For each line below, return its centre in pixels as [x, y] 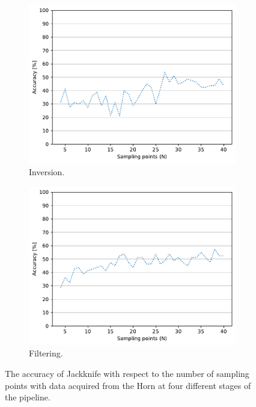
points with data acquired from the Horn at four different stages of [128, 385]
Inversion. [47, 171]
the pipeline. [28, 397]
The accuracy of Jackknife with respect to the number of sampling [127, 373]
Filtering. [46, 353]
